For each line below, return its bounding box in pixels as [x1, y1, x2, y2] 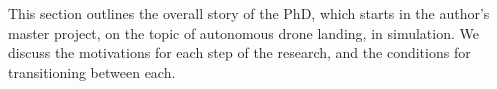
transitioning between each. [8, 61, 176, 82]
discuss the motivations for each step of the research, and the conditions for [8, 42, 471, 63]
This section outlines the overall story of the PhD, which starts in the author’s [8, 3, 490, 23]
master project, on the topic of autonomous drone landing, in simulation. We [8, 22, 479, 43]
